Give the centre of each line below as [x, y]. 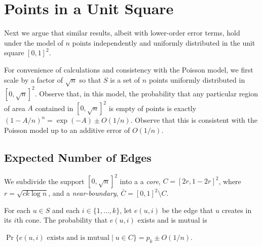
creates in [237, 210]
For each [17, 210]
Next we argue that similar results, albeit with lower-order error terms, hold [122, 33]
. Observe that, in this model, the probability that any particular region [146, 93]
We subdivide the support [44, 181]
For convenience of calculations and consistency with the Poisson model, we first [129, 69]
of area [15, 108]
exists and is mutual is [172, 220]
